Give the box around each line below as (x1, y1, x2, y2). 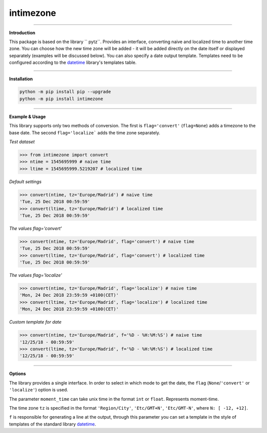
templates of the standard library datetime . (9, 421, 96, 427)
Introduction (9, 30, 36, 36)
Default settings (9, 178, 42, 184)
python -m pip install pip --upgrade (19, 89, 111, 95)
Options (9, 371, 26, 377)
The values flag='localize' (9, 272, 62, 278)
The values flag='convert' (9, 225, 62, 231)
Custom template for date (9, 319, 62, 325)
